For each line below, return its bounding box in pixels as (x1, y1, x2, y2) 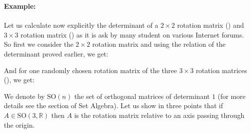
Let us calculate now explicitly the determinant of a (4, 20, 159, 30)
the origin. (4, 119, 35, 130)
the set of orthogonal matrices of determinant (74, 91, 210, 101)
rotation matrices (196, 65, 247, 75)
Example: (4, 1, 36, 11)
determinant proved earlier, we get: (4, 48, 108, 58)
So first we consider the (4, 39, 73, 49)
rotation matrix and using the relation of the (92, 39, 226, 49)
